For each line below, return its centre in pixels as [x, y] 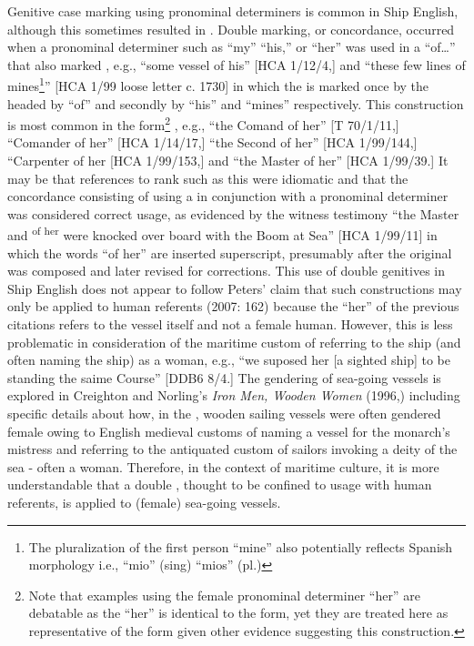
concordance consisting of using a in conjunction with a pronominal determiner [228, 196]
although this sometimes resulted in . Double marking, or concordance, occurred [231, 29]
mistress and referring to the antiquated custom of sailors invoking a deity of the [232, 449]
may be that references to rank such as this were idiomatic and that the [208, 178]
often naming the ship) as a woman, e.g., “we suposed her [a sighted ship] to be [229, 360]
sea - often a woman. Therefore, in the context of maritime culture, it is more [223, 466]
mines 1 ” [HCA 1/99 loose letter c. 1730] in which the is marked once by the [218, 85]
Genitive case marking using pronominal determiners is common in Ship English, [233, 11]
